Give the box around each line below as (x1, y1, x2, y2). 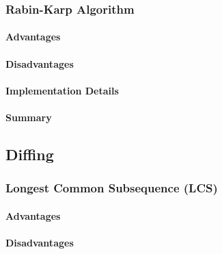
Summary (5, 110, 52, 124)
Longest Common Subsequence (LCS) (5, 179, 218, 196)
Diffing (5, 143, 54, 164)
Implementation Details (5, 83, 119, 97)
